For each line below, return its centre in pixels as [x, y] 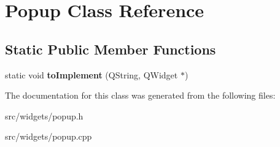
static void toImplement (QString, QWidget [91, 74]
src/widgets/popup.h [44, 115]
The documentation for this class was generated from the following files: [140, 95]
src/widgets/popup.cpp [49, 136]
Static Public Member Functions [111, 49]
